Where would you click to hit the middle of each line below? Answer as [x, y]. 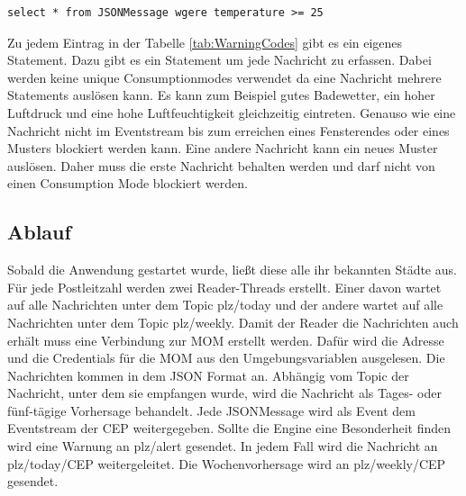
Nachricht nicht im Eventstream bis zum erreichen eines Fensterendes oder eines [228, 130]
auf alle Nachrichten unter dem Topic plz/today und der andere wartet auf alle [225, 305]
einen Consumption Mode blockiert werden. [128, 183]
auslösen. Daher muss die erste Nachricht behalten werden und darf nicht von [221, 165]
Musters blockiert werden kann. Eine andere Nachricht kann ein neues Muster [223, 148]
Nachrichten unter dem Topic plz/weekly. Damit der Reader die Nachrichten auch [233, 322]
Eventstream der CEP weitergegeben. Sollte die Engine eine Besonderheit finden [229, 428]
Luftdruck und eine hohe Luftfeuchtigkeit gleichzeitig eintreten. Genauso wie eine [232, 112]
